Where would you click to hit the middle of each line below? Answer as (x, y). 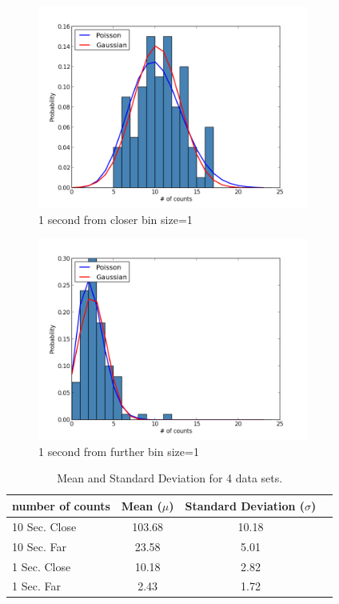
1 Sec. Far (36, 586)
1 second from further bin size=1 (119, 451)
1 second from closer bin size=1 (116, 219)
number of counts (61, 505)
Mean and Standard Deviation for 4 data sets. (170, 478)
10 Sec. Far (39, 546)
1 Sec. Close (42, 566)
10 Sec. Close (44, 526)
